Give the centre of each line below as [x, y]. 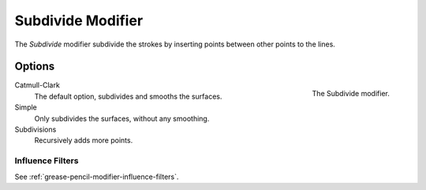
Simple [26, 107]
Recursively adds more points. [84, 140]
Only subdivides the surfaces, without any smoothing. [122, 118]
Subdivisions [35, 129]
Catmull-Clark [37, 85]
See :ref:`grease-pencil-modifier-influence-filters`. [97, 177]
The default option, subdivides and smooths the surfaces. [128, 96]
